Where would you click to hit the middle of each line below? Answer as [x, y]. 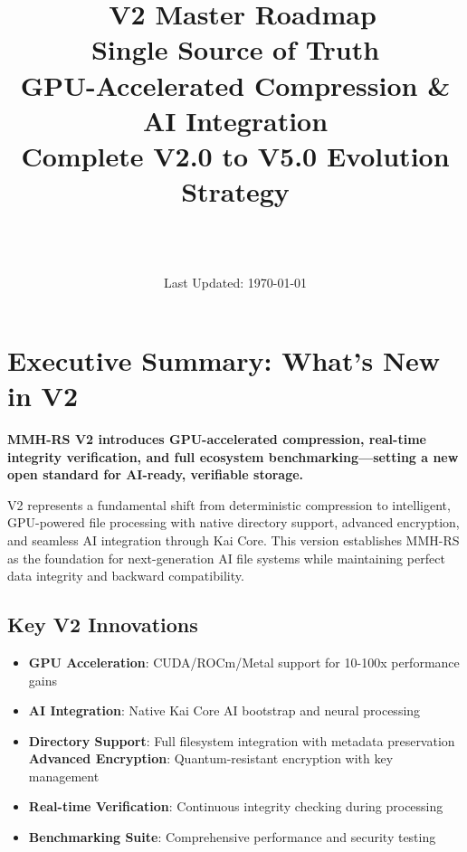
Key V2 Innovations [103, 625]
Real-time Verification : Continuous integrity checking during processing [236, 806]
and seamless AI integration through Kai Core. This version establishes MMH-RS [233, 540]
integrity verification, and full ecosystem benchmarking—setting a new [233, 456]
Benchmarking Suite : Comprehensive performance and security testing [232, 837]
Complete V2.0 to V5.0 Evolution [235, 155]
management [64, 776]
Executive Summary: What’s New [224, 360]
